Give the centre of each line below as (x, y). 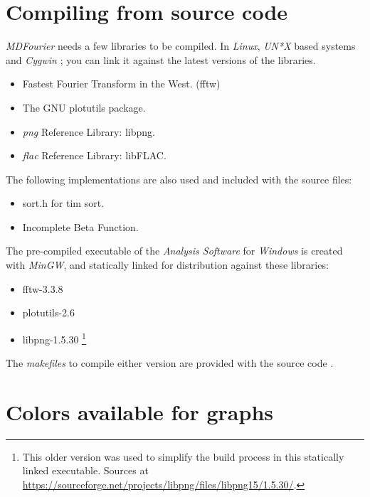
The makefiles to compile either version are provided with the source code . (170, 363)
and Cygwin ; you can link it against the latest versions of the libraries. (161, 59)
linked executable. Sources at (85, 470)
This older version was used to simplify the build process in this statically (183, 456)
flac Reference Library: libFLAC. (94, 155)
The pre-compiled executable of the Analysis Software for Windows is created (174, 251)
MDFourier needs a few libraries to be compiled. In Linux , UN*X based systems (181, 46)
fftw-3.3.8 (43, 288)
